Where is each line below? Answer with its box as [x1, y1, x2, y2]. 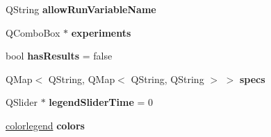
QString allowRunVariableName [6, 2, 156, 16]
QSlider [6, 95, 38, 109]
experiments [71, 25, 131, 39]
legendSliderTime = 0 [49, 95, 153, 109]
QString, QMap [48, 71, 115, 86]
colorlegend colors [6, 118, 85, 132]
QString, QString [131, 71, 204, 86]
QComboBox [6, 25, 60, 39]
